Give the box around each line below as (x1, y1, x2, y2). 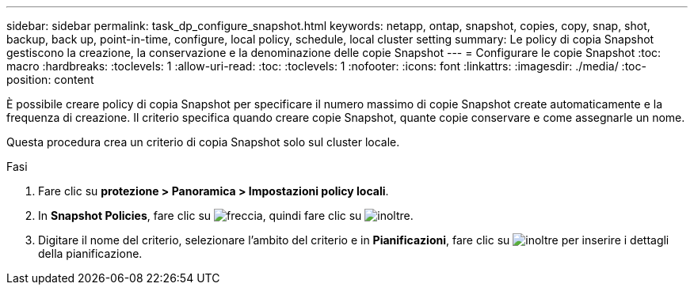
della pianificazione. (38, 247, 143, 260)
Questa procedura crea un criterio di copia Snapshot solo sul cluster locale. (6, 135, 400, 149)
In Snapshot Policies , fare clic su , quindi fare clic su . (38, 209, 414, 222)
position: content (6, 73, 94, 86)
